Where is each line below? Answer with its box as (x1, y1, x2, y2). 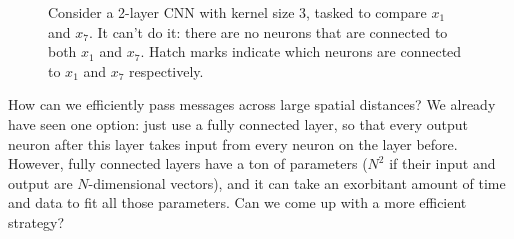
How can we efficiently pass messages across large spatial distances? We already (8, 94, 496, 115)
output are (8, 172, 73, 193)
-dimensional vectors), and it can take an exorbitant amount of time (88, 172, 506, 193)
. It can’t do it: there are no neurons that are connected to (88, 21, 448, 42)
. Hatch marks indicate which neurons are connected (140, 41, 462, 62)
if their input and (389, 153, 496, 174)
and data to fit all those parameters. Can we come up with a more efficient (8, 192, 467, 213)
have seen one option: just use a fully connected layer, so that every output (8, 113, 469, 134)
